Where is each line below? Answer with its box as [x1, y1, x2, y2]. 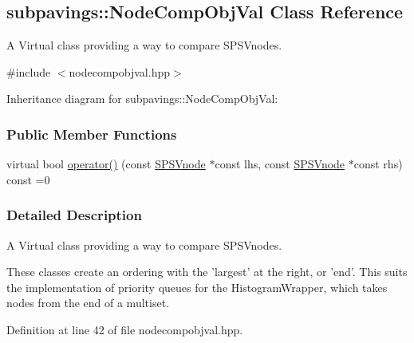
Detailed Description [6, 205, 142, 225]
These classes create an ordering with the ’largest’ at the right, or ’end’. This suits [6, 263, 408, 280]
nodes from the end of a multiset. [6, 294, 169, 311]
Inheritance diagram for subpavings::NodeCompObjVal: [6, 90, 278, 107]
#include [6, 63, 51, 80]
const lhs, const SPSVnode [215, 156, 345, 172]
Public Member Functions [6, 124, 177, 144]
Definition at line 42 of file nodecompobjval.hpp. [6, 321, 243, 337]
